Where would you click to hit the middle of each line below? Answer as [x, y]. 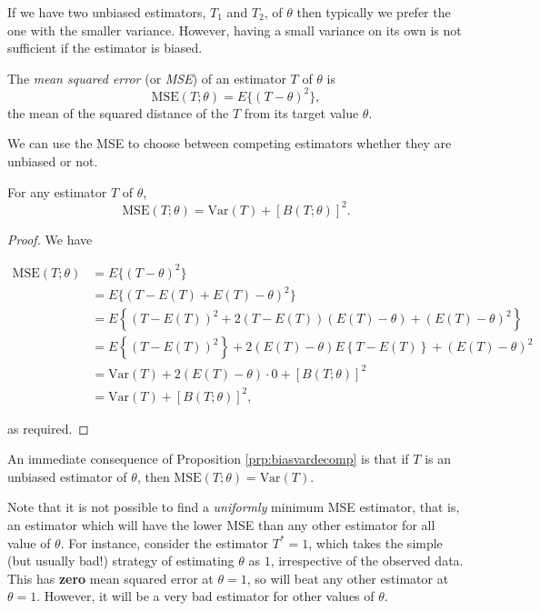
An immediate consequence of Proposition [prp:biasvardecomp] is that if [208, 459]
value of [29, 542]
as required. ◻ [48, 428]
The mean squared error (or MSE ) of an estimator [147, 78]
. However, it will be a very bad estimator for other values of [205, 596]
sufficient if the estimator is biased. [105, 48]
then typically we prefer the [374, 12]
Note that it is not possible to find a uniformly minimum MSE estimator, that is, [234, 507]
